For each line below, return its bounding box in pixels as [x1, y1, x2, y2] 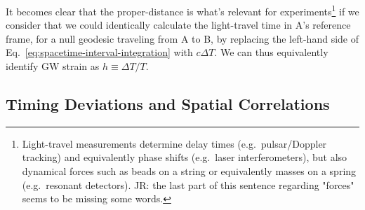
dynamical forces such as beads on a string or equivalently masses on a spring [22, 164, 357, 178]
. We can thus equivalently [214, 45, 328, 59]
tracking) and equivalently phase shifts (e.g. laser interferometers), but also [22, 150, 347, 164]
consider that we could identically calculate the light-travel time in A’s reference [6, 17, 351, 32]
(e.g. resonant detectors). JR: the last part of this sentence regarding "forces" [22, 177, 354, 192]
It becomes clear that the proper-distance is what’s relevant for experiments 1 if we [6, 2, 359, 18]
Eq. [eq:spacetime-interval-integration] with [6, 45, 193, 59]
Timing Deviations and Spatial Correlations [6, 93, 330, 115]
